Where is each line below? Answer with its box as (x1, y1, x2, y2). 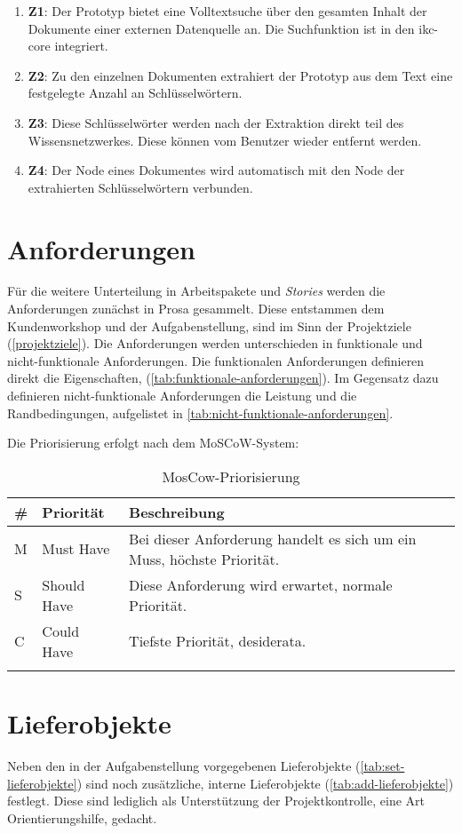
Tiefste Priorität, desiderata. (129, 631, 307, 652)
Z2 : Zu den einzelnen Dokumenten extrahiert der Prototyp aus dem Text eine (28, 66, 453, 84)
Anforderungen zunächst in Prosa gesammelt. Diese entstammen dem (7, 299, 385, 318)
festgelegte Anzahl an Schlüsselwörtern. (28, 83, 243, 102)
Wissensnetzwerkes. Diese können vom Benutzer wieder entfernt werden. (28, 131, 422, 149)
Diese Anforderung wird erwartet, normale (129, 574, 393, 595)
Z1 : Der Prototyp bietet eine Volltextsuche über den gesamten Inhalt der (28, 2, 427, 20)
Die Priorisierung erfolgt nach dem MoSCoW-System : (7, 433, 299, 452)
